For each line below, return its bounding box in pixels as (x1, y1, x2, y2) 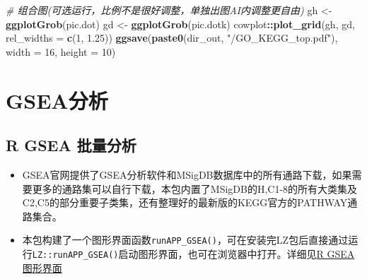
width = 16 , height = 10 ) (6, 44, 116, 59)
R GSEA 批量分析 (6, 134, 136, 156)
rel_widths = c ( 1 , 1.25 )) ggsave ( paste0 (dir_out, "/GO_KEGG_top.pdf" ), (6, 30, 338, 45)
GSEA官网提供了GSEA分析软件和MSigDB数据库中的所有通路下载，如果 (22, 167, 352, 182)
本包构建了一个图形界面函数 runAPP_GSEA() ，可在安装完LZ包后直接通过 (22, 232, 349, 247)
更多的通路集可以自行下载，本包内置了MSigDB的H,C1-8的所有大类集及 (32, 181, 358, 196)
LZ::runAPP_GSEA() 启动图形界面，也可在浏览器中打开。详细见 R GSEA (32, 246, 355, 261)
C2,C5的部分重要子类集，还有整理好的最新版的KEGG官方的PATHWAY (22, 195, 348, 210)
